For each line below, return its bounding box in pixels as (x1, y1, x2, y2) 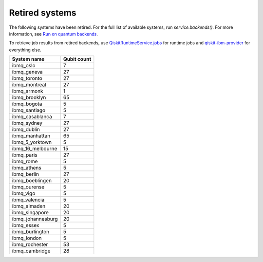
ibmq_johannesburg (12, 216, 58, 223)
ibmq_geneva (12, 69, 43, 75)
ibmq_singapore (12, 209, 49, 216)
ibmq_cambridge (12, 247, 51, 254)
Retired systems (9, 7, 76, 18)
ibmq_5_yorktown (12, 139, 52, 146)
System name (12, 56, 45, 63)
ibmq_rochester (12, 241, 48, 248)
